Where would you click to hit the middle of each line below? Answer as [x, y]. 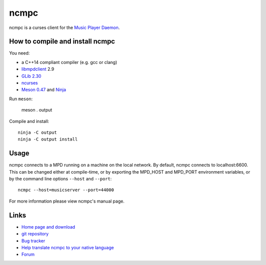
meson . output [37, 110]
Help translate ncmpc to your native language [68, 247]
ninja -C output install [48, 139]
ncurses [30, 83]
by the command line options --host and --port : [60, 179]
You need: [19, 53]
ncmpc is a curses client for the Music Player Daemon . [65, 28]
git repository [35, 234]
